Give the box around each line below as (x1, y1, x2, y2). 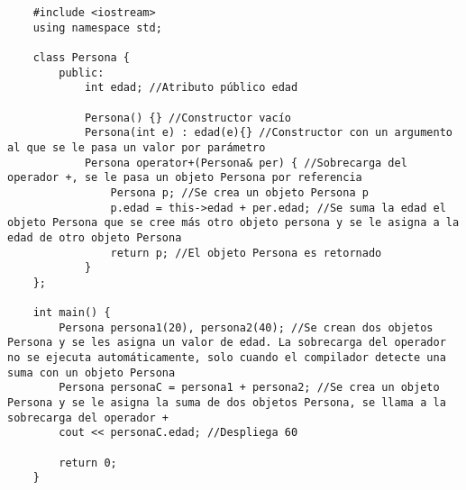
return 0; (59, 456, 117, 469)
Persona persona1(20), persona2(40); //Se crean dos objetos (59, 321, 434, 334)
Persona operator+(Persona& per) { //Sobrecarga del (84, 156, 407, 169)
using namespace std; (32, 21, 162, 34)
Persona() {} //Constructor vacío (84, 111, 291, 124)
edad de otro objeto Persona (7, 231, 182, 244)
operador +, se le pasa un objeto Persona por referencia (7, 171, 362, 185)
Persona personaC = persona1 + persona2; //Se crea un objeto (59, 381, 440, 395)
